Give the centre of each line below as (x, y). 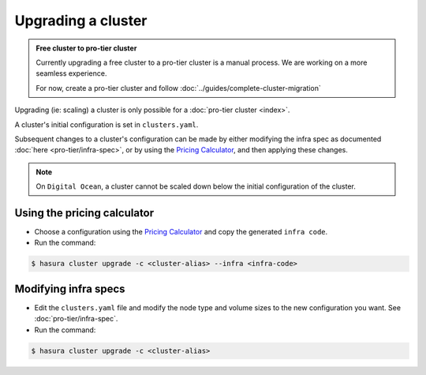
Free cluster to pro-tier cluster (86, 48)
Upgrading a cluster (81, 21)
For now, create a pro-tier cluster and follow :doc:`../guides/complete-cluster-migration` (178, 88)
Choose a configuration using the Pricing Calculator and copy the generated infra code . (181, 231)
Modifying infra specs (70, 289)
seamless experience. (71, 73)
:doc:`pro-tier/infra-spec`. (76, 319)
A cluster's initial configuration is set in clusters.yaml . (106, 124)
